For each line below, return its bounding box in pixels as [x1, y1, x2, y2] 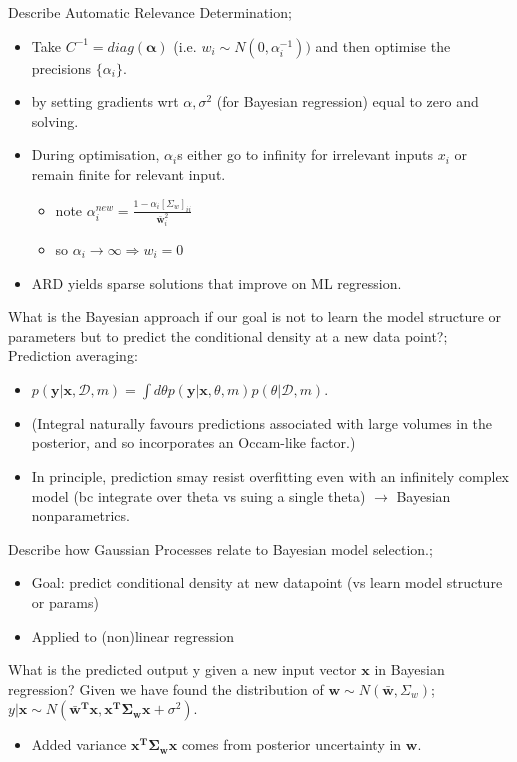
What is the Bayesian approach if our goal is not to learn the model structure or [8, 306, 502, 327]
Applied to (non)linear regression [31, 625, 234, 646]
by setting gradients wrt [31, 91, 179, 112]
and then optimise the [315, 35, 451, 56]
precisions [31, 57, 92, 78]
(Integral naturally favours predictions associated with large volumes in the [31, 412, 493, 433]
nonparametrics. [31, 505, 130, 526]
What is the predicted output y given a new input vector [8, 659, 357, 680]
